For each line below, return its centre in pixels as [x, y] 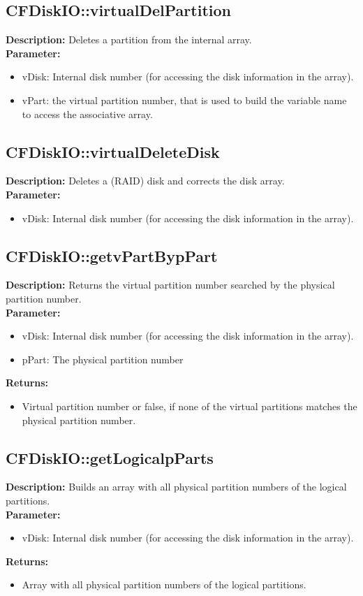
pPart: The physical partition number [103, 359]
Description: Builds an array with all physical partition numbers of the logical [176, 487]
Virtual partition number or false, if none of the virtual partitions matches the [190, 406]
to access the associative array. [87, 114]
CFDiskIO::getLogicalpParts [110, 457]
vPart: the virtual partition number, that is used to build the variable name [184, 100]
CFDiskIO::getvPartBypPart [112, 255]
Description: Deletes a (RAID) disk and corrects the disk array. [145, 181]
